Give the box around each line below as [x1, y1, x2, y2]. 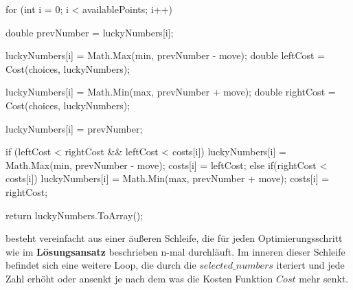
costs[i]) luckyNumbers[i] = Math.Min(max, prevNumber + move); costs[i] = [5, 171, 330, 186]
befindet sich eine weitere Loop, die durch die [5, 258, 196, 272]
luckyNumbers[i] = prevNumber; [5, 121, 143, 135]
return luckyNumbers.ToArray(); [5, 208, 144, 222]
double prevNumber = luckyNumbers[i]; [5, 25, 174, 39]
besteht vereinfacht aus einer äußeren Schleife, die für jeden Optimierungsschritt [5, 231, 343, 245]
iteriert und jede [276, 258, 345, 272]
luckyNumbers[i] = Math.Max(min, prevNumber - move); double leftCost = [5, 48, 326, 63]
